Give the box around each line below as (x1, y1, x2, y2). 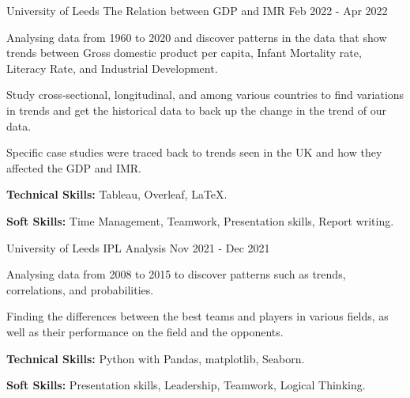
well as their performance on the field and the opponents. (6, 323, 284, 339)
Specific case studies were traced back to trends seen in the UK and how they (6, 144, 382, 161)
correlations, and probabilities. (6, 281, 154, 298)
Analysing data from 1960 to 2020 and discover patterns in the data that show (6, 28, 387, 45)
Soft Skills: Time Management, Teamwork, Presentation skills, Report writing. (6, 212, 394, 229)
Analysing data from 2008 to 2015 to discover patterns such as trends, (6, 266, 346, 282)
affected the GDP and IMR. (6, 159, 142, 176)
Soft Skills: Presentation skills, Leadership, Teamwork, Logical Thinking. (6, 377, 366, 393)
